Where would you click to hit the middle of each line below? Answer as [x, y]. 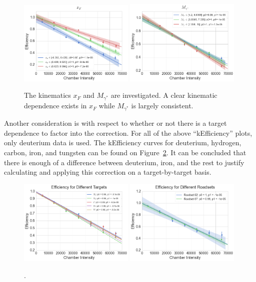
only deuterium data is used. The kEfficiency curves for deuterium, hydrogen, [123, 142]
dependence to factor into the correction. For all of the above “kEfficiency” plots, [128, 133]
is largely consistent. [162, 106]
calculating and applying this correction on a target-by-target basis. [108, 172]
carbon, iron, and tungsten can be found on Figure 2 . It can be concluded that [125, 152]
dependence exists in [55, 106]
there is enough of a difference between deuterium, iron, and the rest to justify [124, 162]
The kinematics [47, 95]
